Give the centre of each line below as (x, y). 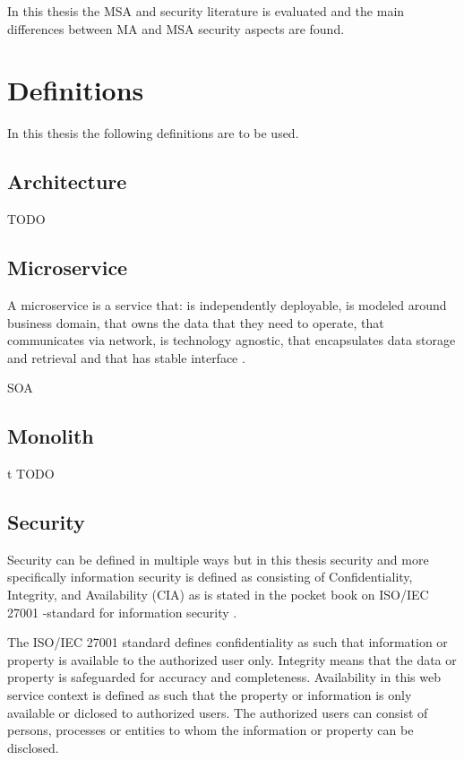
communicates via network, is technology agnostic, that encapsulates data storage (232, 340)
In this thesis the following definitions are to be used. (153, 133)
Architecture (67, 181)
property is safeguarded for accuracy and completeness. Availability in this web (224, 677)
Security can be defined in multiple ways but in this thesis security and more (218, 559)
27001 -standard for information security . (122, 612)
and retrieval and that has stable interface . (126, 357)
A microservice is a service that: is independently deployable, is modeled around (227, 304)
